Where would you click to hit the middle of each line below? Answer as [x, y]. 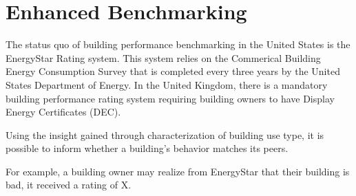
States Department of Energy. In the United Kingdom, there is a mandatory [167, 84]
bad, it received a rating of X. [69, 185]
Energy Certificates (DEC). [63, 112]
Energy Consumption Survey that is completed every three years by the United [173, 71]
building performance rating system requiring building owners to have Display [170, 98]
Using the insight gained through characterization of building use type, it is [165, 134]
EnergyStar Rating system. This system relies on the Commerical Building [163, 57]
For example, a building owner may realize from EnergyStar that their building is [178, 171]
